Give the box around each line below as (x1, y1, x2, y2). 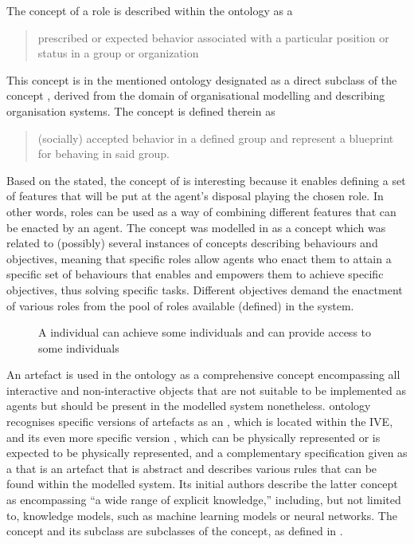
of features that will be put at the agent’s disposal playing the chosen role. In (6, 187, 384, 204)
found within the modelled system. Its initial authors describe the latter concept (6, 475, 398, 492)
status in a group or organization (37, 45, 199, 61)
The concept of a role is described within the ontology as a (6, 2, 293, 18)
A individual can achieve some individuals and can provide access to (38, 324, 372, 341)
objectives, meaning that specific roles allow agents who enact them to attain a (6, 250, 392, 266)
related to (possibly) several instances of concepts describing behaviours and (6, 235, 378, 251)
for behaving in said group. (37, 145, 170, 162)
